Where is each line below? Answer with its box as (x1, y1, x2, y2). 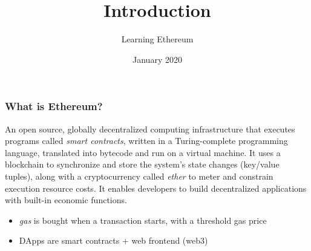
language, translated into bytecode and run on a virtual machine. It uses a (5, 146, 281, 158)
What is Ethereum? (5, 99, 103, 114)
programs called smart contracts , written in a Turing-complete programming (5, 134, 288, 147)
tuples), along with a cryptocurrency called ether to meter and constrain (5, 169, 273, 182)
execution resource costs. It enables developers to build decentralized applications (5, 181, 307, 194)
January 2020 (133, 53, 182, 65)
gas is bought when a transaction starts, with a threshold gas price (19, 214, 267, 226)
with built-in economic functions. (5, 194, 127, 206)
